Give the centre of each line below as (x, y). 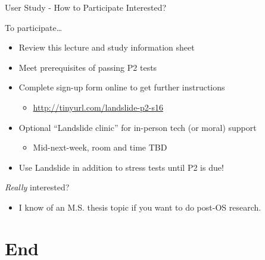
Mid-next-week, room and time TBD (100, 147)
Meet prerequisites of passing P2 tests (88, 67)
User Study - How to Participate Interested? (86, 7)
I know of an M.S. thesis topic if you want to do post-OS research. (140, 207)
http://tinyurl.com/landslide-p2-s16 (98, 107)
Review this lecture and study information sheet (107, 47)
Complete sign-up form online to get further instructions (122, 87)
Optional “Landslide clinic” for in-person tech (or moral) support (138, 127)
